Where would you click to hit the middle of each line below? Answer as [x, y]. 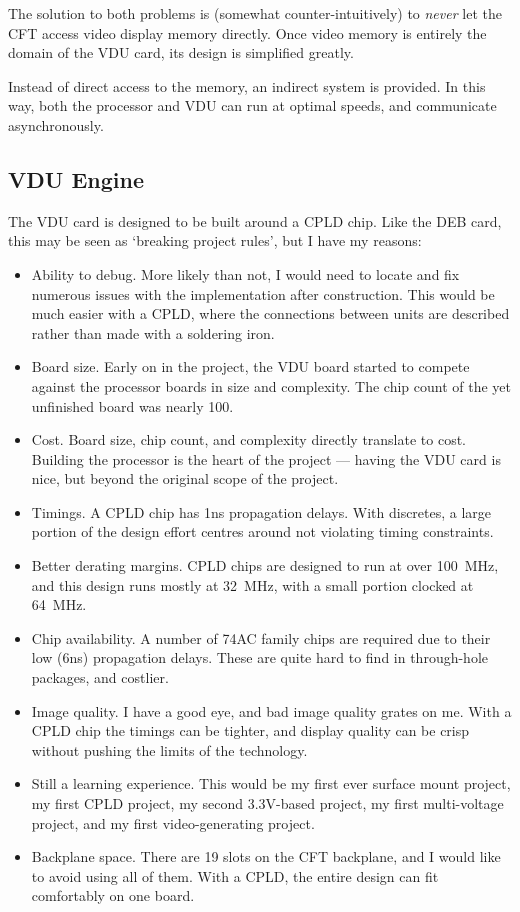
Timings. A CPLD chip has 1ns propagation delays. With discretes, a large [261, 511]
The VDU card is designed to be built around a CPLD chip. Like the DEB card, [255, 220]
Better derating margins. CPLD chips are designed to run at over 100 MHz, [265, 565]
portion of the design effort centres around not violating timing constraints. [262, 531]
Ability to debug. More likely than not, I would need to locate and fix [245, 273]
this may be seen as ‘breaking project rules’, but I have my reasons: [215, 240]
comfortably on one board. [113, 895]
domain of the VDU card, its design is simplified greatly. [181, 52]
